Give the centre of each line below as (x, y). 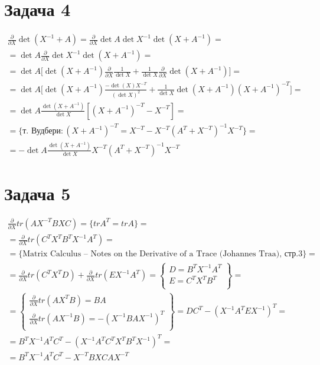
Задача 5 (37, 193)
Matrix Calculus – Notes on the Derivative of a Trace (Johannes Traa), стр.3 (163, 254)
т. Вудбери (42, 131)
